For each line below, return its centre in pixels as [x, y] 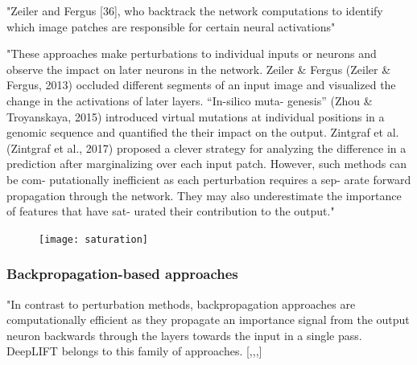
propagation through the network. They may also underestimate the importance [204, 195]
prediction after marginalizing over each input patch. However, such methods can [206, 164]
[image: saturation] [94, 239]
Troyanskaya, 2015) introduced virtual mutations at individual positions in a [196, 116]
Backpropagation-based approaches [122, 274]
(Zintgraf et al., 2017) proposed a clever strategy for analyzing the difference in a [206, 148]
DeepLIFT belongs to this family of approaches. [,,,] [134, 351]
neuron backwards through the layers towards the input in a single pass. [184, 335]
